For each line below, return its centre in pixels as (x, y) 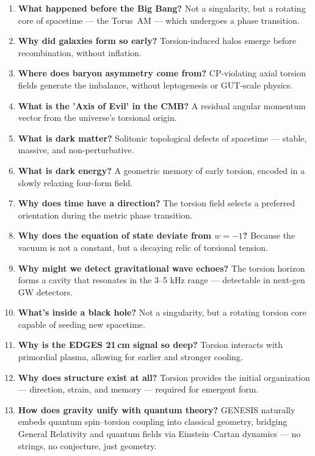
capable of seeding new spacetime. (81, 324)
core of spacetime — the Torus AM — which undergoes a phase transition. (159, 20)
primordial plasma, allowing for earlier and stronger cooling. (130, 357)
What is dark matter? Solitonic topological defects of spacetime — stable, (162, 138)
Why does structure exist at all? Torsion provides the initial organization (164, 377)
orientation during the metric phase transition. (105, 215)
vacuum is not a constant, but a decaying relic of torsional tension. (143, 247)
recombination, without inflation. (80, 52)
